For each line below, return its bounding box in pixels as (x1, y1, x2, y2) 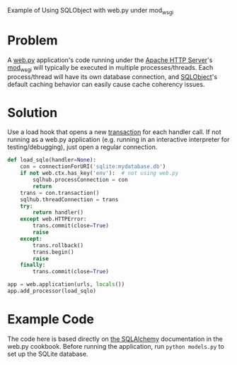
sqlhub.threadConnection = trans (20, 196, 119, 203)
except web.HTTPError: (20, 215, 87, 223)
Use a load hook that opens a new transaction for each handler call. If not (7, 128, 221, 136)
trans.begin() (33, 249, 74, 256)
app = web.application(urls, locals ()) (7, 281, 125, 288)
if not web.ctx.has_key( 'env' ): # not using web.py (20, 169, 179, 177)
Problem (7, 32, 58, 48)
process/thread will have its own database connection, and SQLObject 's (7, 72, 218, 80)
